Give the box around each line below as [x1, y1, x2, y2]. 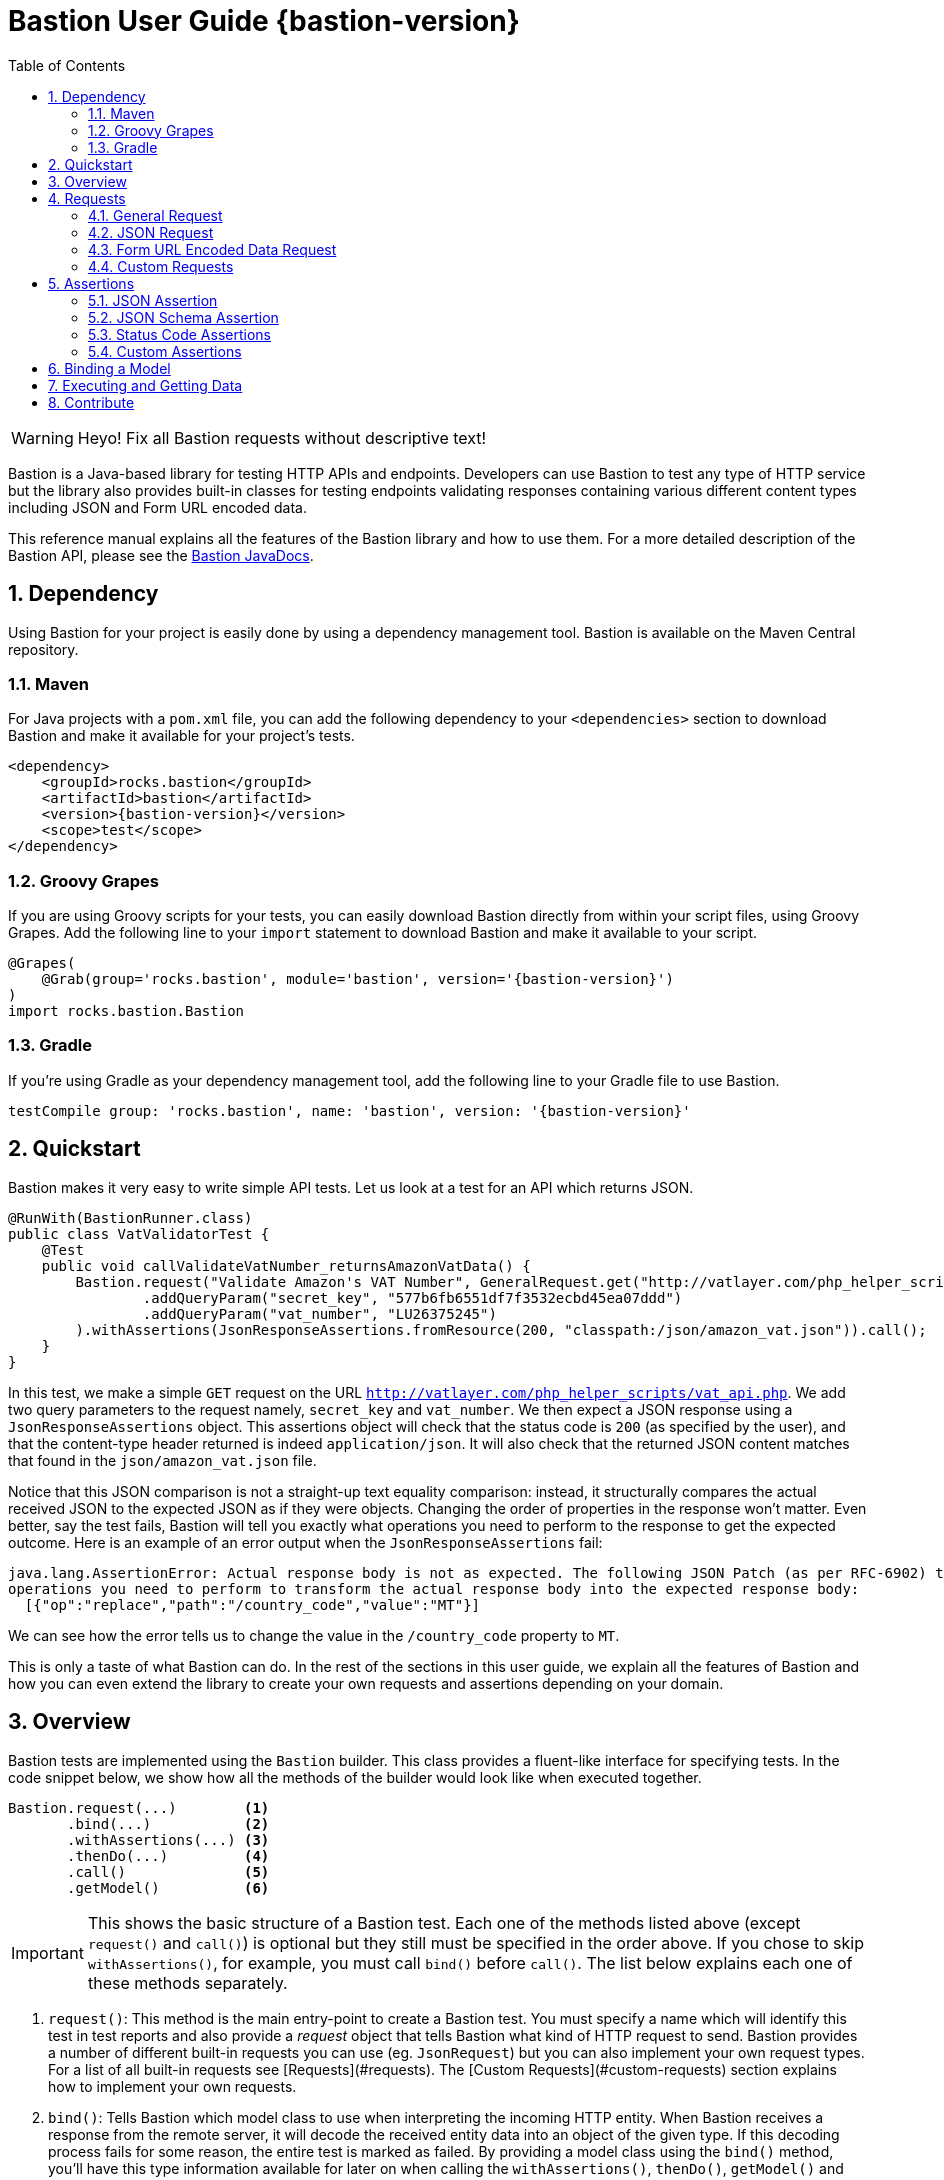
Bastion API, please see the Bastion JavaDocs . [8, 546, 314, 564]
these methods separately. [87, 1972, 288, 1993]
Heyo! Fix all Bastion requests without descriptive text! [77, 427, 487, 448]
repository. [8, 640, 79, 658]
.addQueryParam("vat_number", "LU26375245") [142, 1305, 497, 1322]
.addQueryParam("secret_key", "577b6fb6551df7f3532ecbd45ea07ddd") [142, 1289, 683, 1306]
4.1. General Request [88, 206, 223, 224]
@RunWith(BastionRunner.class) [8, 1209, 253, 1226]
